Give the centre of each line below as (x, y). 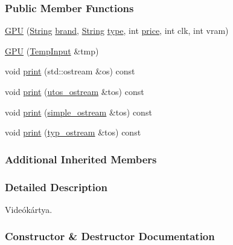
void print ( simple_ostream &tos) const (78, 112)
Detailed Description (56, 187)
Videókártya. (29, 209)
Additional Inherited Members (81, 159)
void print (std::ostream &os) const (70, 71)
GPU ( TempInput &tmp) (52, 51)
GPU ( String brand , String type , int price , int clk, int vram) (117, 31)
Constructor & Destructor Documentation (110, 236)
